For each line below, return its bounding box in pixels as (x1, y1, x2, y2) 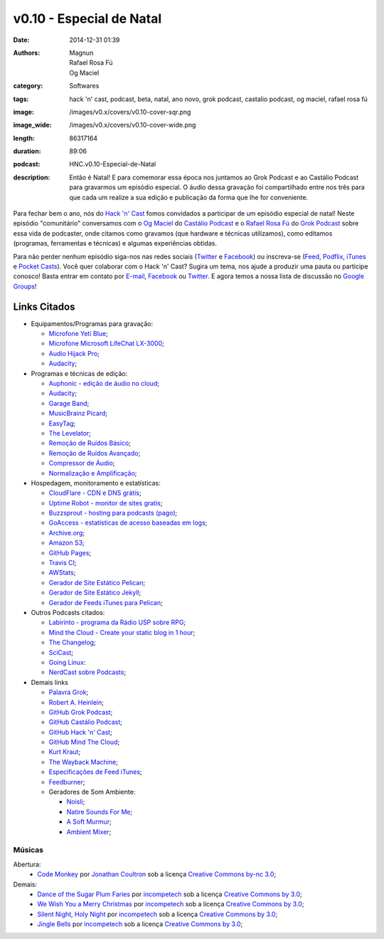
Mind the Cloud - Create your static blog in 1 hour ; (48, 628, 196, 636)
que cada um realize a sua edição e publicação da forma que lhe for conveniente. (69, 193, 309, 201)
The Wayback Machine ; (48, 757, 119, 766)
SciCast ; (48, 648, 74, 656)
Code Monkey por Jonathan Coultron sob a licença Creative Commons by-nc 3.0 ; (37, 870, 277, 878)
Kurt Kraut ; (48, 747, 81, 756)
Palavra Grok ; (48, 688, 89, 697)
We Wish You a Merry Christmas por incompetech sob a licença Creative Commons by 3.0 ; (37, 900, 304, 908)
